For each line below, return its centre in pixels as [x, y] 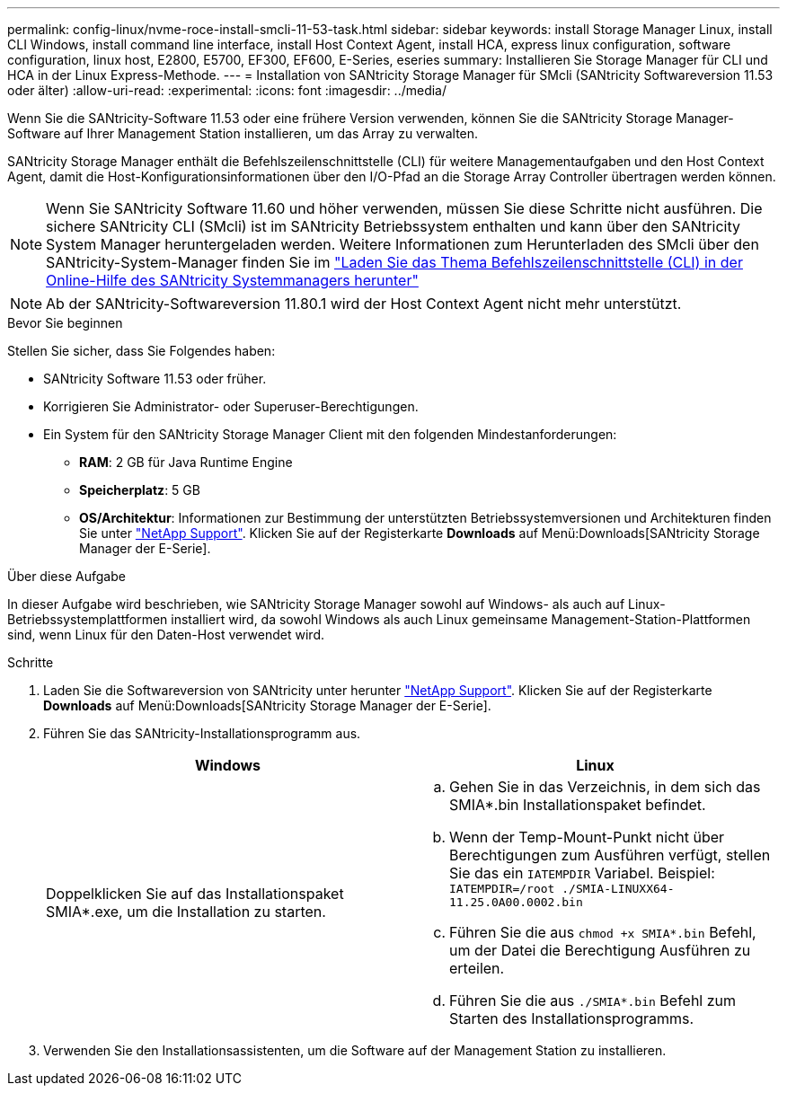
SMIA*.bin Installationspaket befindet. [578, 805]
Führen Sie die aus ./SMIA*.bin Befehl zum [593, 1000]
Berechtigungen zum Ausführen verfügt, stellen [610, 855]
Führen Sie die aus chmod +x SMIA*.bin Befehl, [603, 932]
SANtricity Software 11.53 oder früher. [155, 379]
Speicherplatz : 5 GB [140, 490]
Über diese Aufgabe [66, 576]
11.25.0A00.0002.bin [516, 902]
